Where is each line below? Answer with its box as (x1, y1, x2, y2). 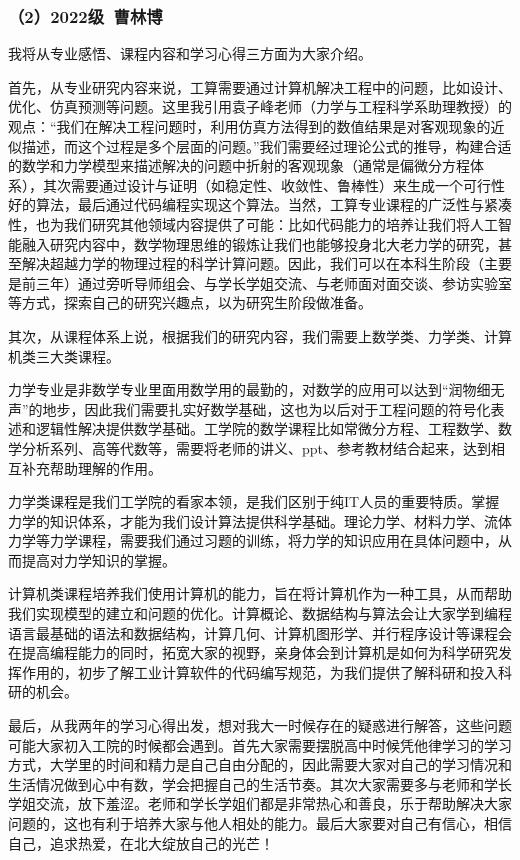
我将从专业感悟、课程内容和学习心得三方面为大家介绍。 (8, 43, 372, 64)
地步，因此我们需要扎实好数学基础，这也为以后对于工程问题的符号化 (42, 398, 491, 419)
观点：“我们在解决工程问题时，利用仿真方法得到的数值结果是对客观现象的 (8, 116, 491, 136)
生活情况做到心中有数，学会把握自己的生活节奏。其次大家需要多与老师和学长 (8, 773, 512, 794)
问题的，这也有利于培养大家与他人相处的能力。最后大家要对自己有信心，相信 (8, 813, 512, 833)
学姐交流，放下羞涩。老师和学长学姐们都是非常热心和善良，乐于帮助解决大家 (8, 793, 512, 814)
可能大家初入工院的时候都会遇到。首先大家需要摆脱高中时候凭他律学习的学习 (8, 734, 512, 755)
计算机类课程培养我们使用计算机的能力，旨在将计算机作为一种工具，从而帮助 (8, 583, 512, 604)
